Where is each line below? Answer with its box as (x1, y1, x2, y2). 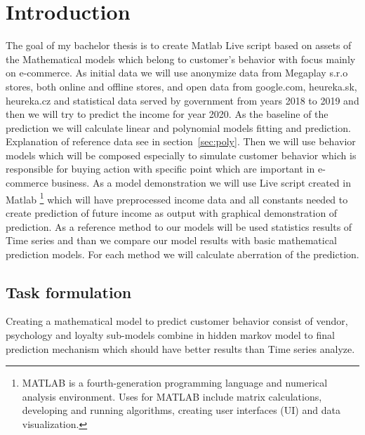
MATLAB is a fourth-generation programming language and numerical (22, 375, 328, 390)
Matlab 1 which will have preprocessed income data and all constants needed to (6, 189, 348, 206)
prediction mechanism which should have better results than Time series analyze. (6, 341, 355, 356)
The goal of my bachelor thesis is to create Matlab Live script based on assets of (6, 38, 352, 53)
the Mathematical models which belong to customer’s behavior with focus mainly (6, 51, 356, 66)
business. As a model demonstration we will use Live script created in (51, 175, 351, 190)
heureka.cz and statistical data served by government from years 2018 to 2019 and (6, 93, 359, 107)
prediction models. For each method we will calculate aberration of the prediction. (6, 246, 359, 261)
